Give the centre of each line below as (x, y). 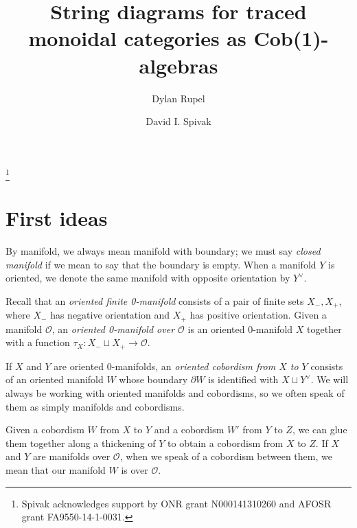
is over (135, 470)
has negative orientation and (110, 315)
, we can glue (320, 429)
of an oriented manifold (55, 379)
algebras (178, 65)
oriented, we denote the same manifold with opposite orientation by (148, 278)
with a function (38, 342)
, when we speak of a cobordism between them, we (226, 456)
